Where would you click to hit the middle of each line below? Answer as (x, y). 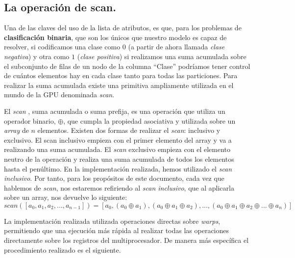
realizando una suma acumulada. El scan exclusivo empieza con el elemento (117, 149)
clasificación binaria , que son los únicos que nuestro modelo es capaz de (115, 37)
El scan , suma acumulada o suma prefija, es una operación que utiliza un (115, 111)
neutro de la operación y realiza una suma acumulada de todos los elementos (119, 159)
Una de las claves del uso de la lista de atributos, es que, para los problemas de (123, 28)
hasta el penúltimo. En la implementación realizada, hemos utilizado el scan (118, 168)
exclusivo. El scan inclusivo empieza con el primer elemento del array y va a (118, 140)
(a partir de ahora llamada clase (176, 47)
